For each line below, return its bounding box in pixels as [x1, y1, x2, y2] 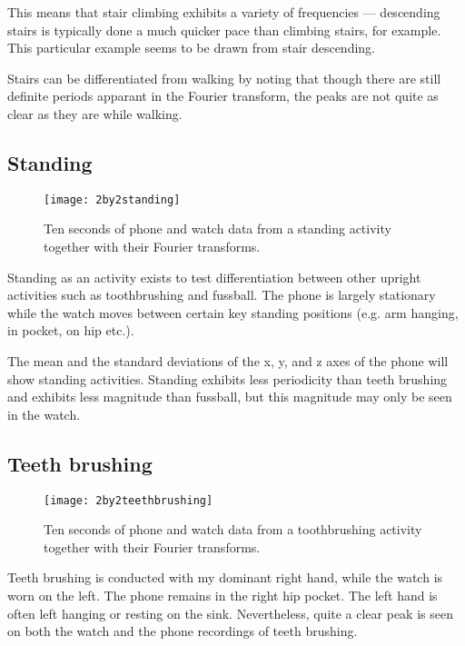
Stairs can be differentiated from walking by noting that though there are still [7, 68, 441, 87]
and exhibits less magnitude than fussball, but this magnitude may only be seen [7, 387, 452, 406]
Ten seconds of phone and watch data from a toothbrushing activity [44, 520, 422, 539]
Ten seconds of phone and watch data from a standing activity [44, 219, 391, 238]
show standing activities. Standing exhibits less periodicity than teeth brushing [7, 369, 448, 388]
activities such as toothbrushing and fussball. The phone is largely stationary [7, 285, 436, 304]
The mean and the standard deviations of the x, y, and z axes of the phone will [7, 351, 449, 370]
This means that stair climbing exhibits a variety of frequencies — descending [7, 3, 440, 21]
